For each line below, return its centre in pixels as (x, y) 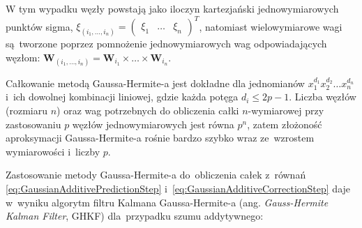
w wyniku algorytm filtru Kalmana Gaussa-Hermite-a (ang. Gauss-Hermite (167, 202)
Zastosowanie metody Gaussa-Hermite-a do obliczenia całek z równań (156, 175)
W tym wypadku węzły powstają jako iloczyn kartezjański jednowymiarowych (172, 8)
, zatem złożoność (285, 124)
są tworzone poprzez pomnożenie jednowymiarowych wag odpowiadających (166, 44)
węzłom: (23, 57)
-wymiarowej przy (286, 111)
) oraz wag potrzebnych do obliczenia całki (148, 111)
